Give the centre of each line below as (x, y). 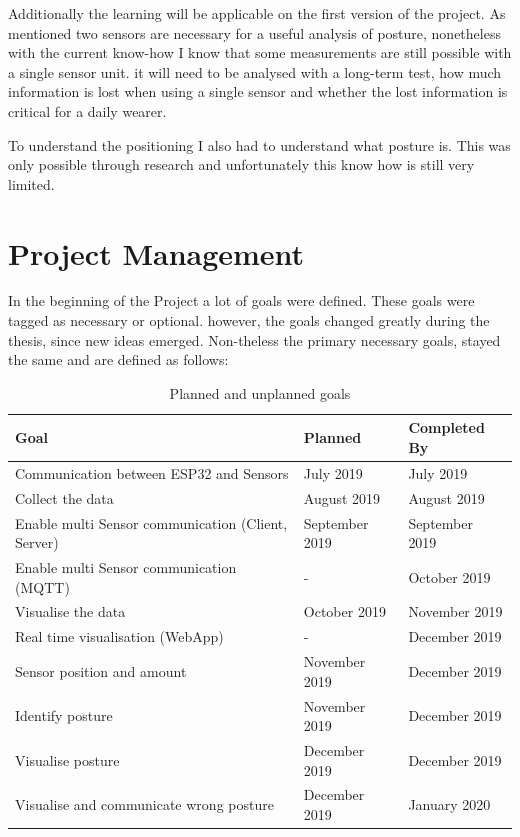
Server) (37, 542)
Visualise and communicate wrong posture (144, 804)
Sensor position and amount (101, 670)
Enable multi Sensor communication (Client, (151, 522)
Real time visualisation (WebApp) (119, 636)
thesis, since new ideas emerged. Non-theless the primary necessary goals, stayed (254, 339)
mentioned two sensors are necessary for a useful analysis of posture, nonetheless (254, 32)
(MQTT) (42, 586)
